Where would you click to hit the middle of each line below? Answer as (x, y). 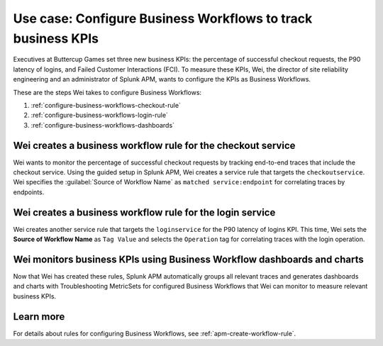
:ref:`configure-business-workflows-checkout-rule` (106, 105)
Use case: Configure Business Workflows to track (163, 18)
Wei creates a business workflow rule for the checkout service (154, 145)
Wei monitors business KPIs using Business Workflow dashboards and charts (189, 259)
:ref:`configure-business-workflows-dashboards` (103, 125)
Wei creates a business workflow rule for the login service (144, 212)
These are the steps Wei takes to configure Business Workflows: (107, 92)
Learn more (39, 317)
